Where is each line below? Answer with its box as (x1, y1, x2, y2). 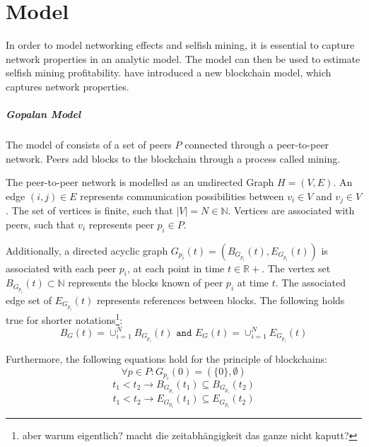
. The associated (275, 275, 346, 290)
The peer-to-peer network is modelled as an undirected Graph (6, 175, 274, 190)
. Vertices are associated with (228, 203, 355, 218)
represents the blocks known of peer (68, 275, 223, 290)
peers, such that (6, 216, 75, 231)
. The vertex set (262, 260, 331, 275)
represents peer (88, 216, 154, 231)
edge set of (6, 292, 52, 307)
